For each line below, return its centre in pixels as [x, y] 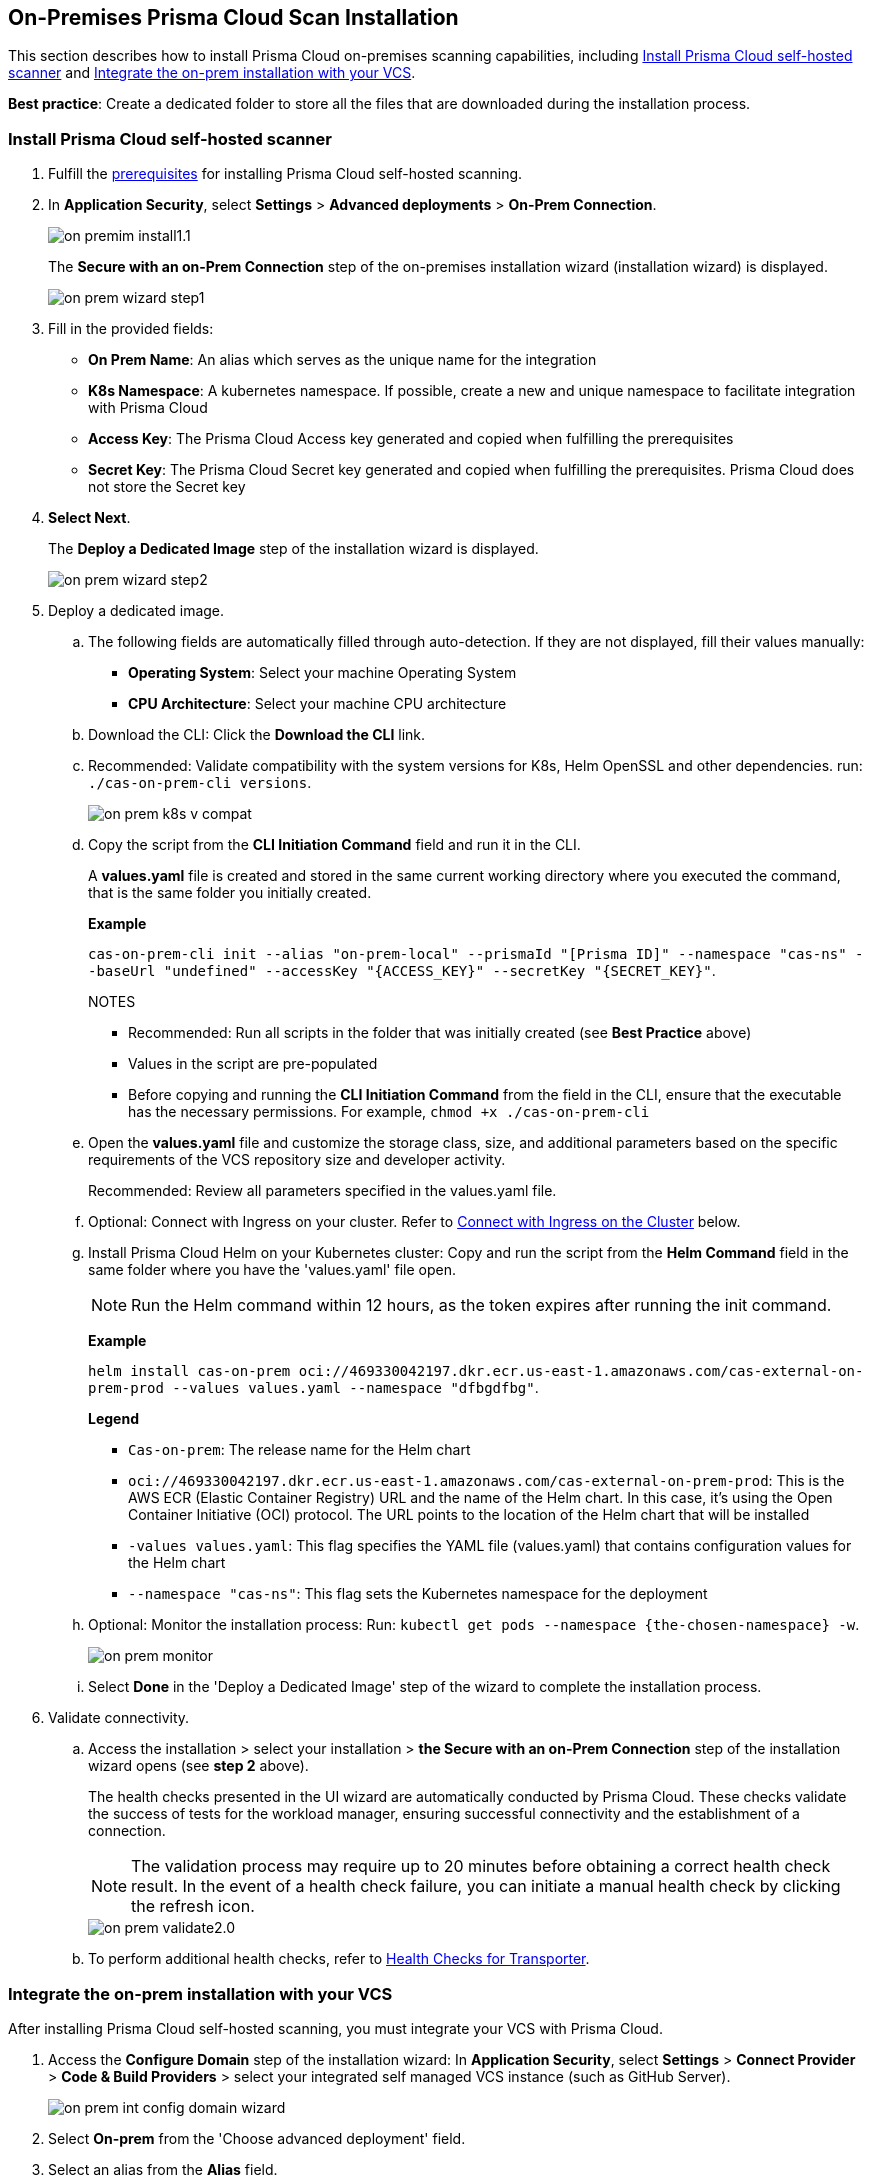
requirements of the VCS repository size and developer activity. [297, 1160]
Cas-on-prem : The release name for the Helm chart [299, 1450]
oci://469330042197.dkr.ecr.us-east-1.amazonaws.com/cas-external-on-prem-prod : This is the [486, 1481]
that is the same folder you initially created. [230, 893]
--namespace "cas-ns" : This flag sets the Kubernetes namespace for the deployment [418, 1594]
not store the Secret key [167, 487]
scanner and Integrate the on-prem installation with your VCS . [212, 73]
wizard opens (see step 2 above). [198, 1766]
